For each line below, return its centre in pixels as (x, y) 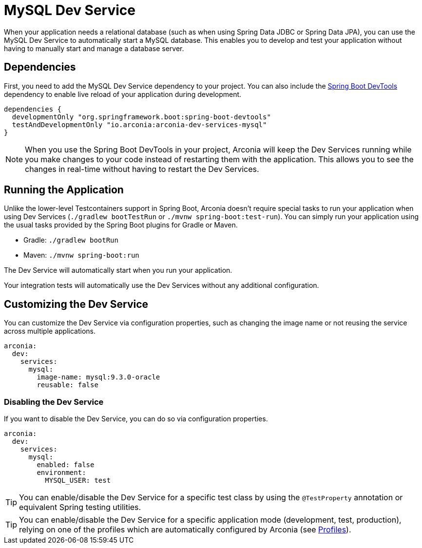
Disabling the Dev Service (54, 402)
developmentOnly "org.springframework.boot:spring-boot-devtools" (141, 117)
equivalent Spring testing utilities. (80, 507)
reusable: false (67, 385)
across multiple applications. (50, 331)
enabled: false (66, 465)
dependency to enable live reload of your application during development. (123, 94)
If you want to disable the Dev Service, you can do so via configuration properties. (136, 419)
